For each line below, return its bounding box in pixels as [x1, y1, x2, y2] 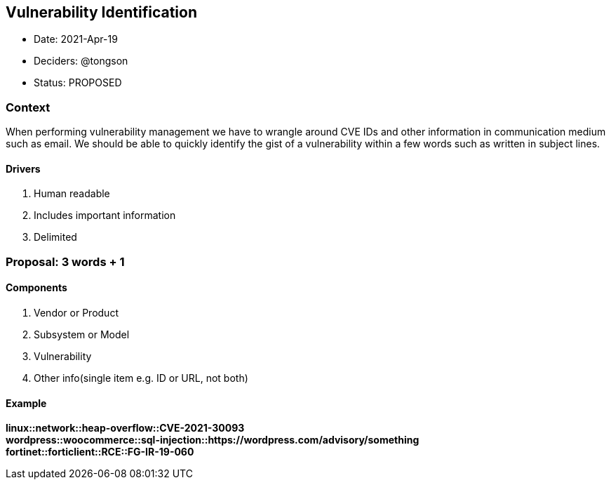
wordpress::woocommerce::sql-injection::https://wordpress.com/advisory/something [6, 434, 419, 446]
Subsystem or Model [34, 328, 130, 340]
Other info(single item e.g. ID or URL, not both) [34, 371, 248, 384]
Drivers [6, 162, 41, 175]
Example [6, 397, 47, 409]
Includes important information [34, 209, 176, 222]
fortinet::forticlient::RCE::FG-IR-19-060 [6, 446, 194, 458]
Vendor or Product [34, 306, 119, 319]
